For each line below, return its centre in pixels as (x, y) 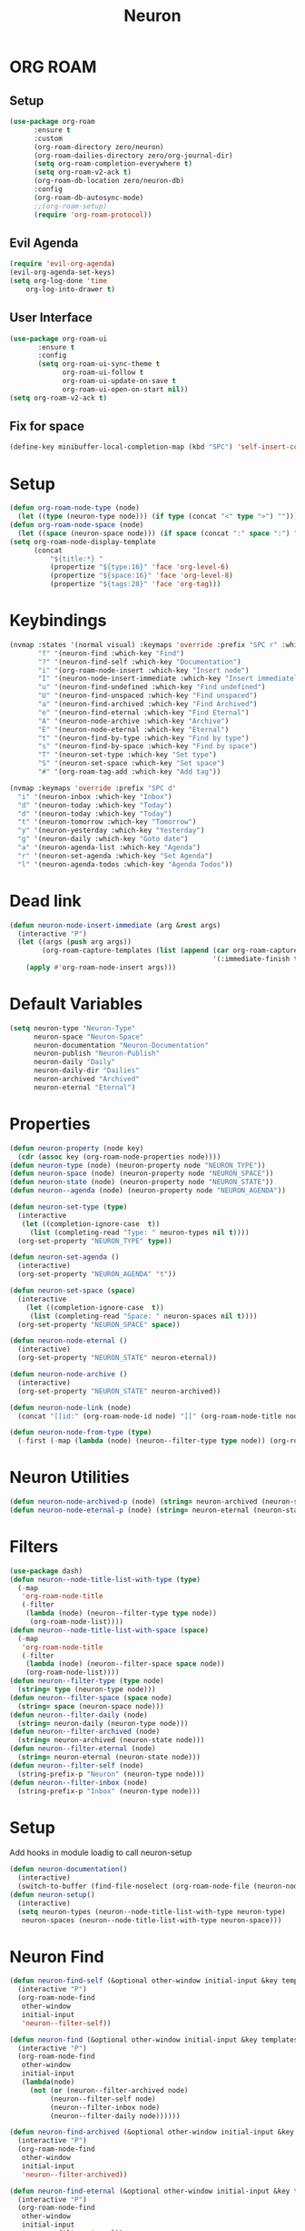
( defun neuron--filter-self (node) (77, 1765)
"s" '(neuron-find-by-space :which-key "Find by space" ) (148, 746)
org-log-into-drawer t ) (71, 289)
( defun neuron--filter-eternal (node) (83, 1749)
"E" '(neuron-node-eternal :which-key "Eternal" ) (133, 729)
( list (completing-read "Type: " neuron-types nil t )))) (139, 1232)
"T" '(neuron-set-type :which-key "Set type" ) (128, 755)
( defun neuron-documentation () (69, 1870)
